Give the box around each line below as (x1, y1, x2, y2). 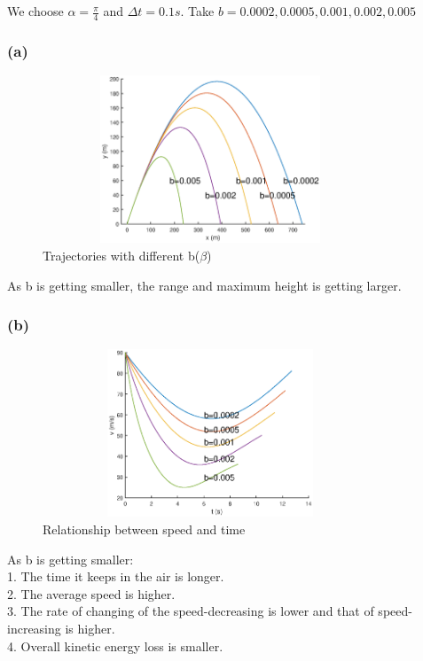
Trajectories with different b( (43, 246, 200, 264)
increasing (7, 618, 61, 637)
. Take (180, 2, 215, 20)
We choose (7, 2, 64, 20)
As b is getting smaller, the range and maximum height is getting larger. (7, 276, 402, 294)
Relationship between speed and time (43, 519, 246, 538)
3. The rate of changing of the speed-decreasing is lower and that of (7, 602, 374, 620)
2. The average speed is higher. (7, 584, 176, 603)
